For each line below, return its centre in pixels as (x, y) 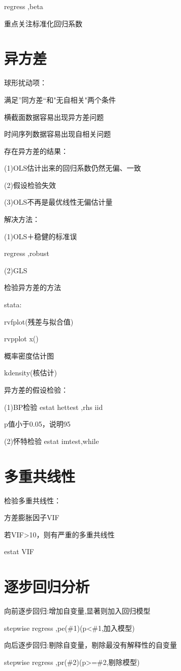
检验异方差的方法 (33, 287)
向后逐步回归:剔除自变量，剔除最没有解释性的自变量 (90, 645)
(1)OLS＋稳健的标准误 (41, 236)
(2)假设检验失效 (30, 185)
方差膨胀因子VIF (32, 517)
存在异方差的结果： (36, 151)
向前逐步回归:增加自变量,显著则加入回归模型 (77, 611)
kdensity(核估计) (31, 373)
